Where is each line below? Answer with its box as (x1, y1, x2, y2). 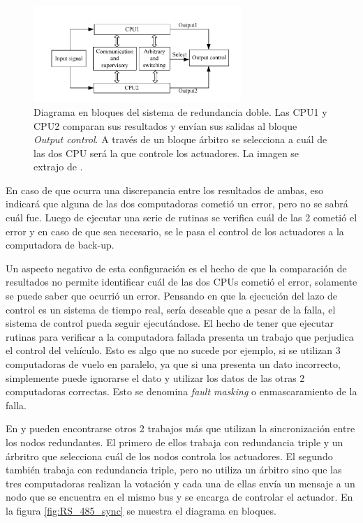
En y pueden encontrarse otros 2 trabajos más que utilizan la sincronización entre (6, 421, 355, 436)
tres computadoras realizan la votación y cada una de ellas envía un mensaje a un (6, 476, 355, 490)
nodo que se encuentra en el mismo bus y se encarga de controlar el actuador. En (6, 489, 353, 504)
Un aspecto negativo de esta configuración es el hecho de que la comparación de (6, 260, 347, 275)
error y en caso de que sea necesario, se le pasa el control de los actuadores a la (6, 223, 344, 238)
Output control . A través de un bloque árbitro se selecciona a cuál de (34, 132, 327, 147)
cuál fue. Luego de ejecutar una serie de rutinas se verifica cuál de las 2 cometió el (6, 210, 357, 225)
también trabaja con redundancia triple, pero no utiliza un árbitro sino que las (6, 462, 342, 477)
